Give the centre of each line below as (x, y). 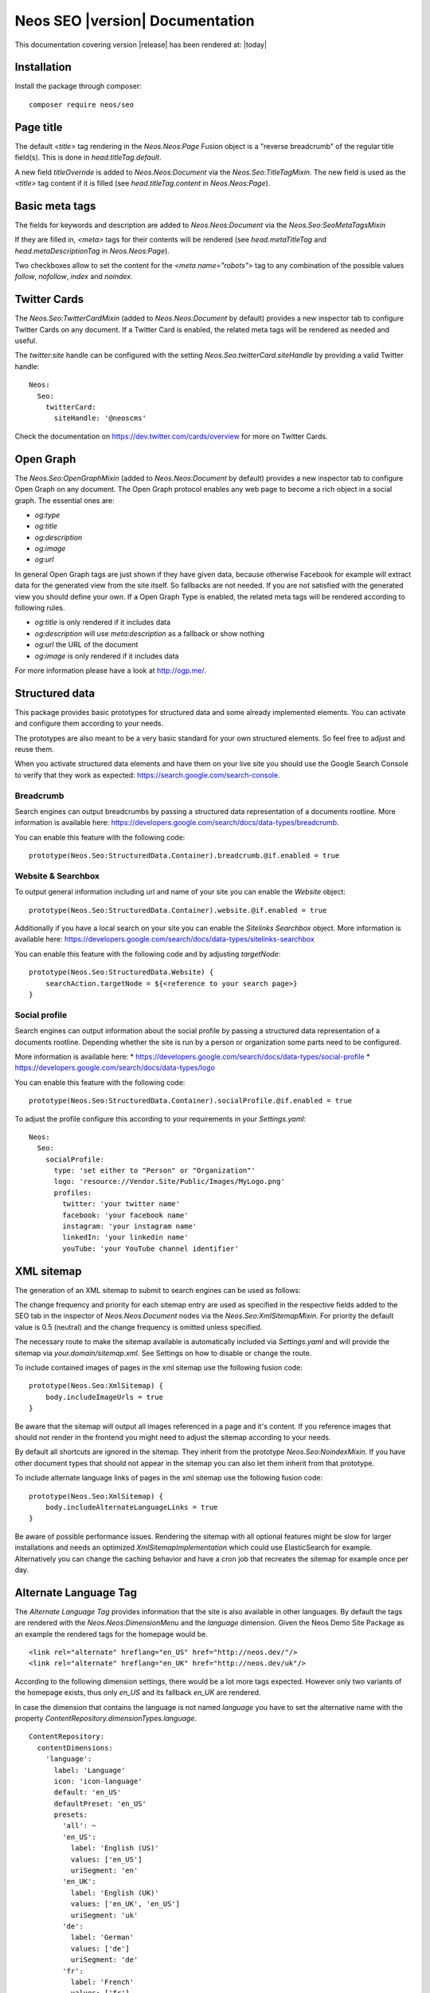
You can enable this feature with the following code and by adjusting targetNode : (148, 953)
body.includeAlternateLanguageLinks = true (131, 1507)
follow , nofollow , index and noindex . (74, 277)
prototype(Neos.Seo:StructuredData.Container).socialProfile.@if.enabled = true (191, 1101)
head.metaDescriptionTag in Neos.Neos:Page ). (92, 250)
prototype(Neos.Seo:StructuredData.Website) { (121, 972)
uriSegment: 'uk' (104, 1915)
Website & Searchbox (57, 875)
